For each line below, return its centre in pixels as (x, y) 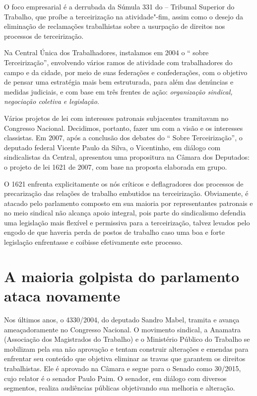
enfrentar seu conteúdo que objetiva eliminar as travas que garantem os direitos (125, 358)
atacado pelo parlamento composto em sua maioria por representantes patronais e (128, 203)
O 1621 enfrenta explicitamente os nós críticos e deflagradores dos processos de (124, 183)
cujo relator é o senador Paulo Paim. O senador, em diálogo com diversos (115, 378)
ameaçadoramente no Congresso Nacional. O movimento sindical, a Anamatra (123, 329)
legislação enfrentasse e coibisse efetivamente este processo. (93, 242)
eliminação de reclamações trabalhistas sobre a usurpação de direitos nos (115, 26)
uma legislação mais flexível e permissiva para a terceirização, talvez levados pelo (127, 222)
